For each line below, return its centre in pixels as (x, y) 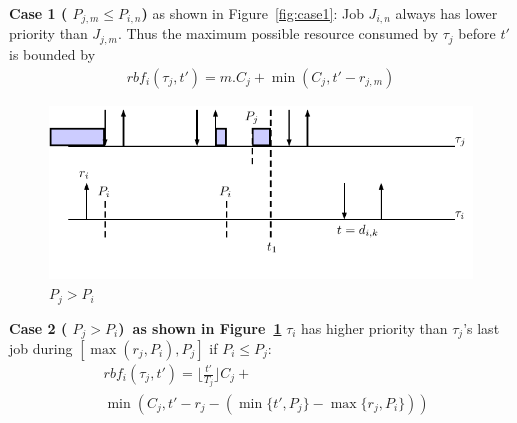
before (477, 33)
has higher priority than (374, 327)
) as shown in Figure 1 (200, 327)
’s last (481, 327)
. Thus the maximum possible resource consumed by (278, 33)
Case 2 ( (38, 327)
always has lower (446, 13)
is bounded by (52, 53)
